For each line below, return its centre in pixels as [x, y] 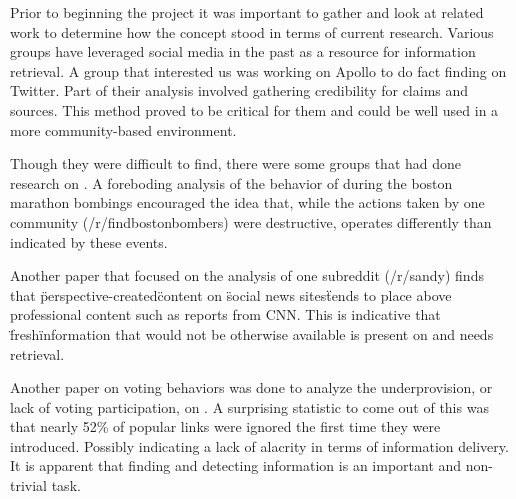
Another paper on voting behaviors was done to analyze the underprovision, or [251, 387]
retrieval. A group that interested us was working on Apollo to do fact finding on [258, 70]
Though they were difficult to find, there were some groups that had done [236, 163]
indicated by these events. [89, 241]
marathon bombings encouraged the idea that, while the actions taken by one [247, 202]
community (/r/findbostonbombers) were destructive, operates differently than [251, 221]
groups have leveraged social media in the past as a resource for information [243, 51]
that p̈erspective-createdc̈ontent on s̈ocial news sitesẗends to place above [231, 294]
